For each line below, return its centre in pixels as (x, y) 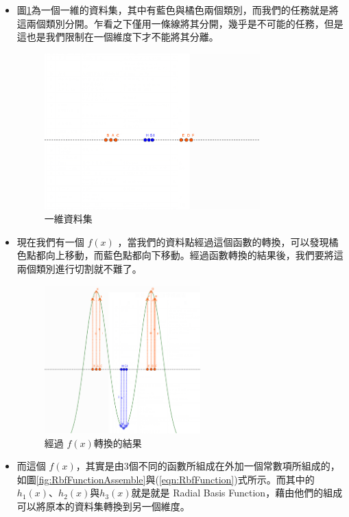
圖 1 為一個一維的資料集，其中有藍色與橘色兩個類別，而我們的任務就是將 (178, 10)
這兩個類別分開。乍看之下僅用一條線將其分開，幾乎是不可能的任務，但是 (180, 23)
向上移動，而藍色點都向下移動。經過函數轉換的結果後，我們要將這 (194, 255)
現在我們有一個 (50, 241)
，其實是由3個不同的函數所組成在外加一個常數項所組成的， (208, 466)
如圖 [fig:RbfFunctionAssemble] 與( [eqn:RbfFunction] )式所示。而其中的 (166, 479)
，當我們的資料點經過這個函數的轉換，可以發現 (223, 241)
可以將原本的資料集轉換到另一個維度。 (103, 506)
